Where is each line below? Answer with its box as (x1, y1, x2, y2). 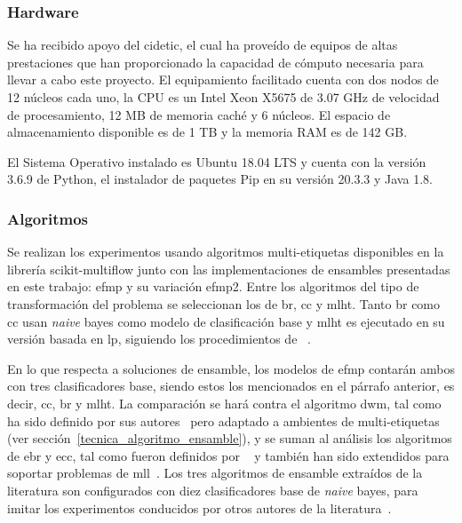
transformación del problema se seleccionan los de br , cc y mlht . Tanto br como (7, 294, 441, 313)
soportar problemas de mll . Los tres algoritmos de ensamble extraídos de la (7, 464, 423, 482)
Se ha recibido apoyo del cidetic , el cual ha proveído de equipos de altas (7, 36, 398, 54)
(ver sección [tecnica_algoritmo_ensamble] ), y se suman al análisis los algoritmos (7, 429, 452, 448)
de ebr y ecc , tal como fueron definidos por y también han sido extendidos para (7, 446, 450, 464)
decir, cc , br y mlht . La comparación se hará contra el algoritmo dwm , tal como (7, 393, 442, 412)
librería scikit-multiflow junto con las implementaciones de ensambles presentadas (7, 259, 450, 278)
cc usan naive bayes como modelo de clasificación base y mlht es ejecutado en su (7, 312, 445, 330)
